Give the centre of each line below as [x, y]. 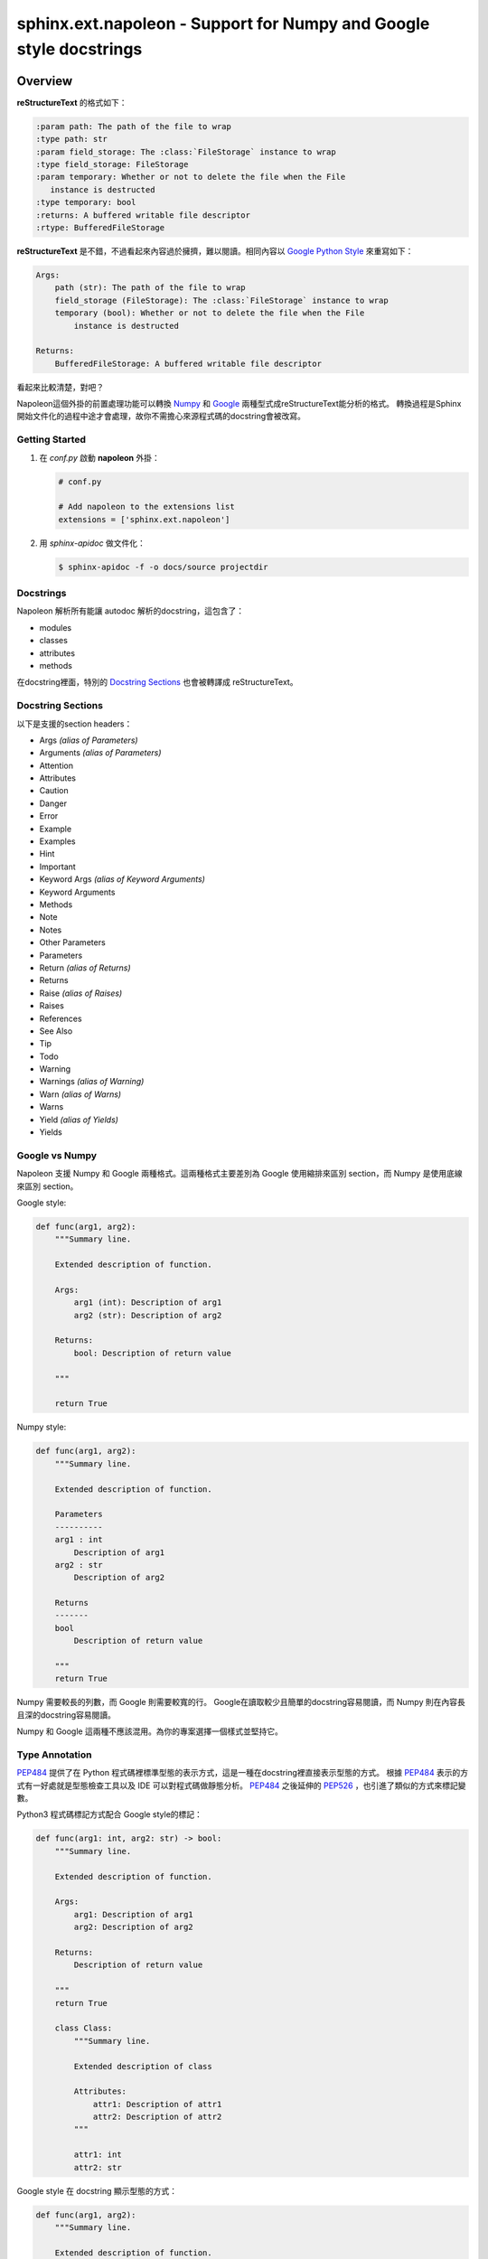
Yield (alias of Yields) [79, 1120]
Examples [57, 841]
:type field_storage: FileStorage [112, 164]
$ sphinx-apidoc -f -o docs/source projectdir [163, 567]
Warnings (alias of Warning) [92, 1082]
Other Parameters [72, 942]
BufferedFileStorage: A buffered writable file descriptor [188, 363]
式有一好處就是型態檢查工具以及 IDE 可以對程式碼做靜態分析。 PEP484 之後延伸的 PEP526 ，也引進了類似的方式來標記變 [241, 1786]
